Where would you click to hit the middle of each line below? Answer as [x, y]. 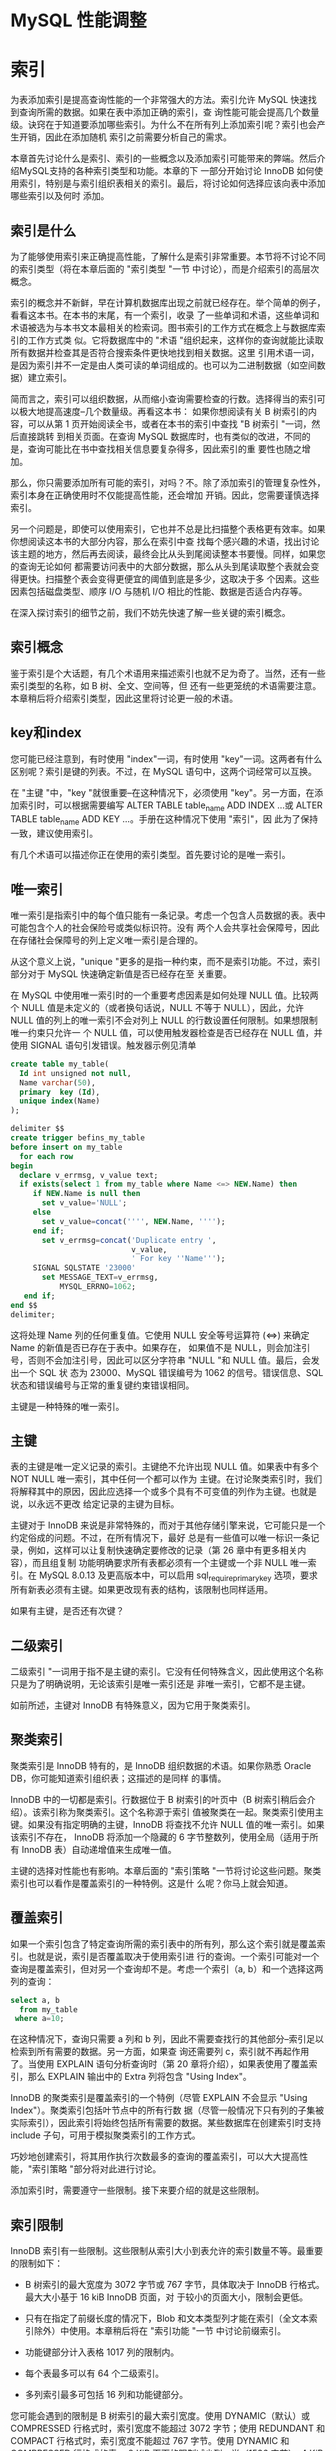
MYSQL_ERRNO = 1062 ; [98, 1287]
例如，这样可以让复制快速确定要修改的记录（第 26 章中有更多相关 [162, 1550]
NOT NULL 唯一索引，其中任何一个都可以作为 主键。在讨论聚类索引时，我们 [166, 1479]
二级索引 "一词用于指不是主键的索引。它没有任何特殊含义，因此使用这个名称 [167, 1672]
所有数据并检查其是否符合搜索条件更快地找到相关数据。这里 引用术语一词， [165, 352]
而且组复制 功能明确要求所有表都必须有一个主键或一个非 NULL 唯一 [169, 1563]
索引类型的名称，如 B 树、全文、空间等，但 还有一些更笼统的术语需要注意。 [166, 685]
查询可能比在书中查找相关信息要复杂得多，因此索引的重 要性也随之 [164, 448]
